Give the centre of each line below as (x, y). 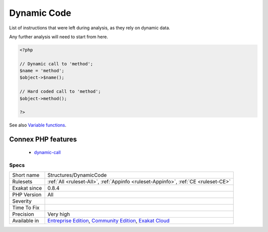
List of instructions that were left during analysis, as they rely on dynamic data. (90, 28)
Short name (26, 175)
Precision (23, 214)
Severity (22, 201)
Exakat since (27, 188)
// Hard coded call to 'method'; (60, 91)
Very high (59, 214)
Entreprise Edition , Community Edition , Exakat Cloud (108, 221)
